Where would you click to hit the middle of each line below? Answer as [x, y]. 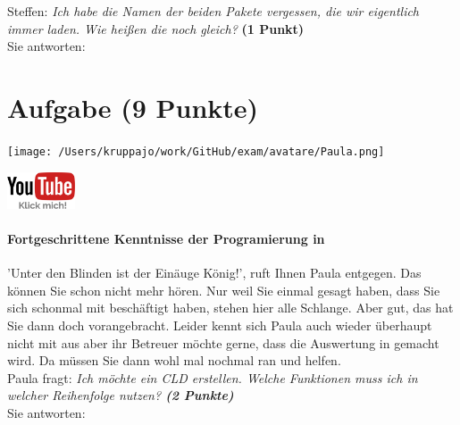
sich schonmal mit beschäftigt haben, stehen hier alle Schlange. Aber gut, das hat [230, 308]
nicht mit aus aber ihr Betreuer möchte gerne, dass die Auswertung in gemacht [223, 342]
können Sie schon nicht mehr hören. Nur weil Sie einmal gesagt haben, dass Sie [224, 290]
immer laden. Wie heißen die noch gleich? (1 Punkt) [156, 28]
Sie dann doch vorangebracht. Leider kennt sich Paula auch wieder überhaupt [220, 325]
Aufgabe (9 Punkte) [133, 107]
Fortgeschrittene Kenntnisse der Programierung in [166, 238]
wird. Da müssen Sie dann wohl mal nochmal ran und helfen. [174, 360]
